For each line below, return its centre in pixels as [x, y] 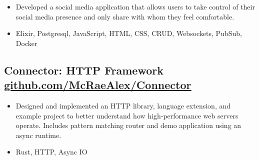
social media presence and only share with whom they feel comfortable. [125, 16]
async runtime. [38, 135]
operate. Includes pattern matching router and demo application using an [128, 125]
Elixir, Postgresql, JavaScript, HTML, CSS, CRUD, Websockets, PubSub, [129, 33]
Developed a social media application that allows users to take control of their [135, 6]
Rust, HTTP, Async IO [51, 152]
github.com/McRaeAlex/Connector [98, 85]
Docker [26, 43]
